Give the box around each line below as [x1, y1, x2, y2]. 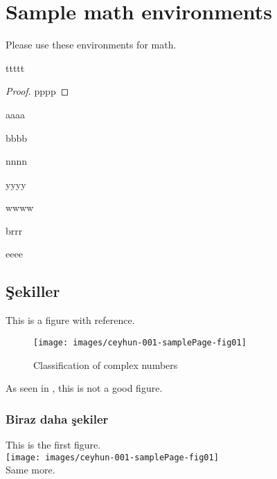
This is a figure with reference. [6, 313, 135, 327]
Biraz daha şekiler [6, 410, 109, 427]
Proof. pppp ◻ [6, 84, 69, 98]
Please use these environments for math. [6, 37, 177, 52]
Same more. [6, 462, 55, 477]
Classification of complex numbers [33, 357, 178, 372]
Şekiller [6, 280, 60, 302]
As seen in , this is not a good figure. [6, 381, 163, 395]
